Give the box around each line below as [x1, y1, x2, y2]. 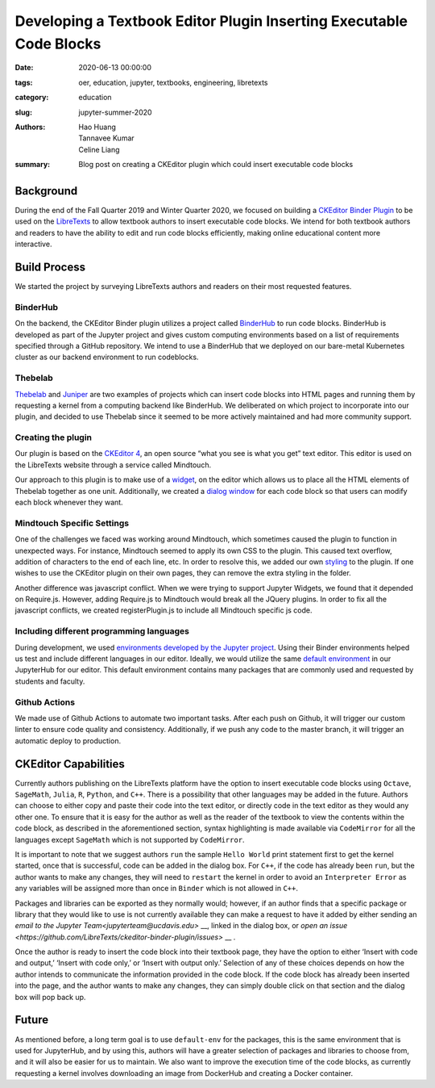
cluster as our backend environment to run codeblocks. [14, 352, 199, 362]
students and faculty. [14, 676, 85, 686]
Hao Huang [78, 122, 116, 132]
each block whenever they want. [14, 497, 124, 507]
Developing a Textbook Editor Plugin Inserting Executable [14, 12, 408, 30]
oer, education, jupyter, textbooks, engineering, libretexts [78, 77, 268, 87]
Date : [14, 63, 34, 73]
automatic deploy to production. [14, 735, 121, 746]
